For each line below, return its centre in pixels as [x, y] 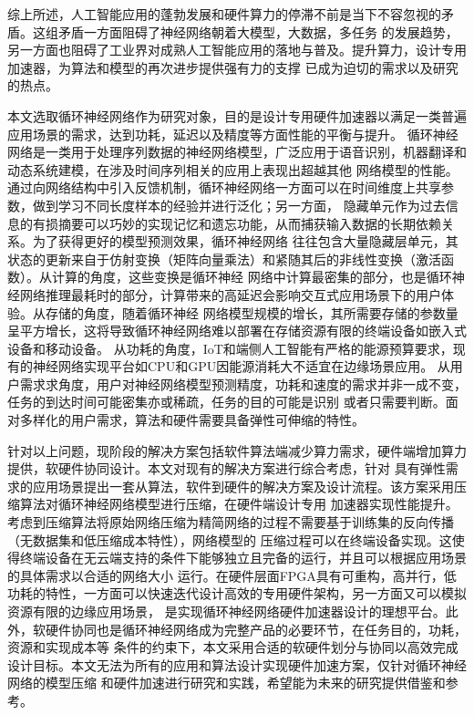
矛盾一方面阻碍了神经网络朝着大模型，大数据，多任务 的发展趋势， [258, 31]
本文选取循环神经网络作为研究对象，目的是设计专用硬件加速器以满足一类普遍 [237, 115]
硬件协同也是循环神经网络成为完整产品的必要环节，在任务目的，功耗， [256, 629]
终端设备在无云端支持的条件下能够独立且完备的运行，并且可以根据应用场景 [243, 558]
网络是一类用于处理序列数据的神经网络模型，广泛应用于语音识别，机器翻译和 [237, 152]
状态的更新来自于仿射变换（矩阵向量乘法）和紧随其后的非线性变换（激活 [224, 259]
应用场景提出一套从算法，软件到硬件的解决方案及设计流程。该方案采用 [243, 486]
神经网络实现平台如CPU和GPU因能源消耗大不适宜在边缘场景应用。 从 [241, 366]
